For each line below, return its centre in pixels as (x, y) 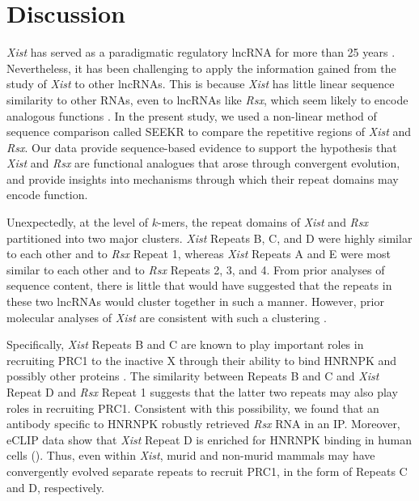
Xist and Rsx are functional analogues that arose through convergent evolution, (203, 163)
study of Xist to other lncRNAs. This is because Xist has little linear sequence (201, 84)
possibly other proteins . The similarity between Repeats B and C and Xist (193, 376)
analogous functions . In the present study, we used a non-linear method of (192, 115)
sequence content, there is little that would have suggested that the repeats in (199, 285)
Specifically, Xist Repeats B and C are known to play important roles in (185, 344)
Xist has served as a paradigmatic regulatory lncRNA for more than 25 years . (201, 52)
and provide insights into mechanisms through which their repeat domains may (203, 178)
